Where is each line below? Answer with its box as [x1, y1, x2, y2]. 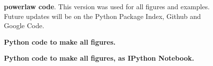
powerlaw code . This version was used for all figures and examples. [4, 1, 210, 11]
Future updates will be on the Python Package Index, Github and [4, 11, 201, 21]
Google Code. [4, 20, 44, 31]
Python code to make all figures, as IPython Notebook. [4, 53, 194, 63]
